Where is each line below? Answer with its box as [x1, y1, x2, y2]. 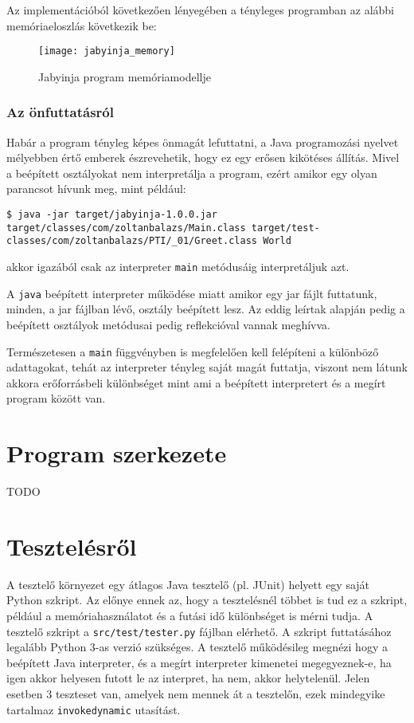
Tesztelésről [6, 529, 137, 562]
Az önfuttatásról [6, 102, 114, 122]
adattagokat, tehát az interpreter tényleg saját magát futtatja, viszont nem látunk [6, 359, 408, 375]
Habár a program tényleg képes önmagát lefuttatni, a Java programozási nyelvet [6, 133, 399, 150]
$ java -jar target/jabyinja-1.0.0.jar [6, 209, 217, 221]
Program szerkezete [6, 437, 227, 470]
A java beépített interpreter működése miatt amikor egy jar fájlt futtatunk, [6, 285, 377, 301]
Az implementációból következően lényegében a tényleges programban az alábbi [6, 2, 395, 18]
